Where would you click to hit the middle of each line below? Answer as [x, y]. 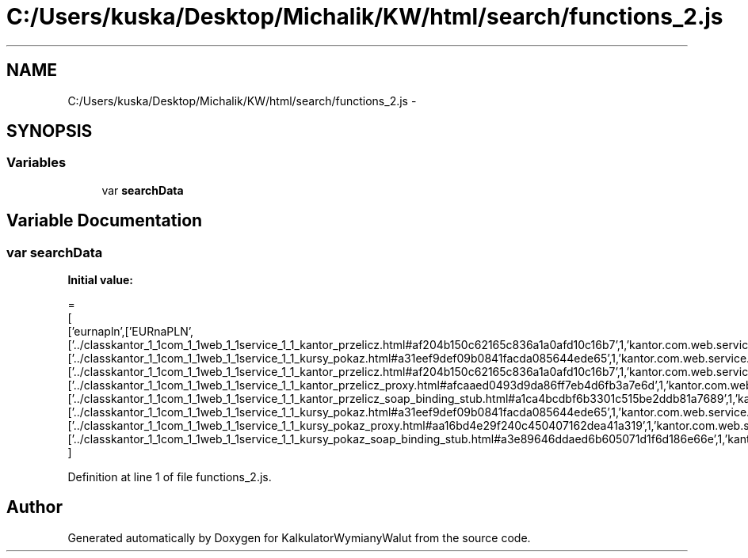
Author [34, 507]
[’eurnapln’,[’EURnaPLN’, [131, 332]
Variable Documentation [105, 221]
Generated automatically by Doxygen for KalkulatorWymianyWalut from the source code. [299, 537]
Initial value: [100, 280]
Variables [36, 163]
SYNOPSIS [50, 131]
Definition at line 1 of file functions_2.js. [170, 477]
